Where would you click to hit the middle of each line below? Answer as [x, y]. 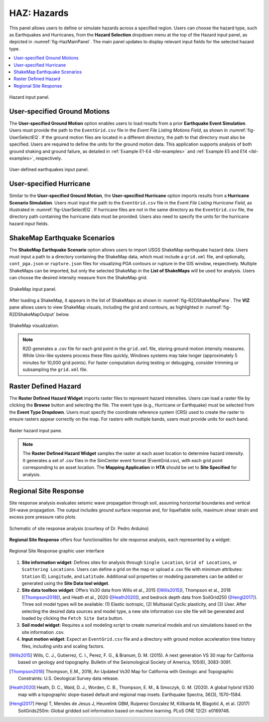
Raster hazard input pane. [36, 430]
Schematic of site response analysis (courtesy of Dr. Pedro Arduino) [79, 528]
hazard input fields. [29, 223]
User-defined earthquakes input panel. [49, 170]
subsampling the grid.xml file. [55, 369]
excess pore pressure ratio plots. [43, 517]
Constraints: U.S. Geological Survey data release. [68, 679]
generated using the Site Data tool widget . [66, 583]
